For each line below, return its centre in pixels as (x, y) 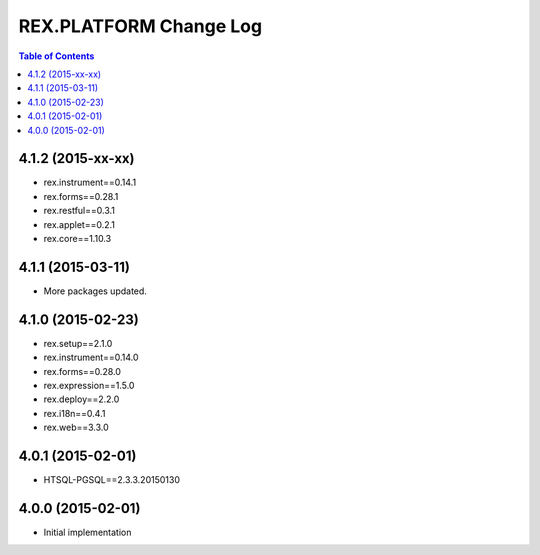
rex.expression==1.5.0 (89, 385)
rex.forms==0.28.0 (82, 371)
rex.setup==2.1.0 (78, 343)
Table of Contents (56, 56)
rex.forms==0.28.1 (81, 196)
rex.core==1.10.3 (77, 238)
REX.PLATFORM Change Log (140, 26)
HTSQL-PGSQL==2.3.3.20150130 (111, 480)
